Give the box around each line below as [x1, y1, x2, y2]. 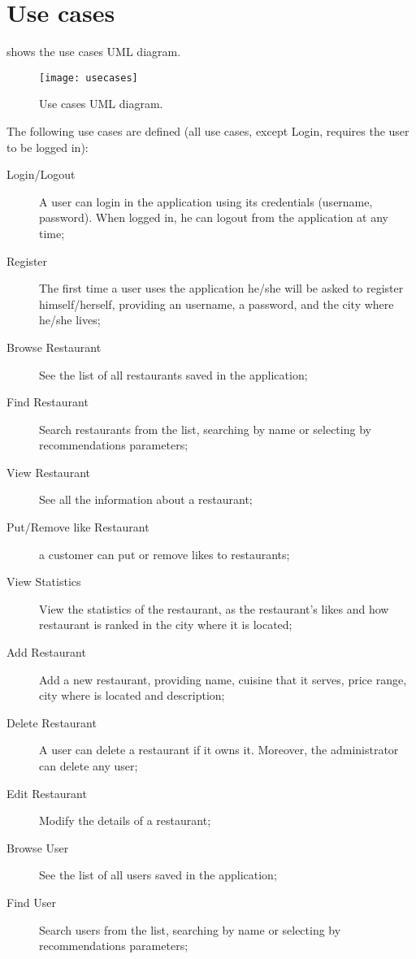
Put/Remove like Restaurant [6, 519, 149, 536]
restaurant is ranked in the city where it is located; [39, 616, 292, 633]
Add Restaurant [6, 644, 86, 661]
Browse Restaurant [6, 338, 102, 355]
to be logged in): [6, 138, 89, 155]
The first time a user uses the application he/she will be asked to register [39, 280, 404, 297]
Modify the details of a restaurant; [39, 812, 211, 829]
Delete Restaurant [6, 714, 97, 731]
